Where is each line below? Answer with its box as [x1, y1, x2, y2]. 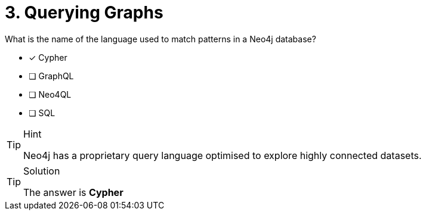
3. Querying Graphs [5, 2, 163, 23]
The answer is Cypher [23, 186, 124, 198]
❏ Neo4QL [29, 89, 72, 99]
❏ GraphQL [29, 70, 74, 81]
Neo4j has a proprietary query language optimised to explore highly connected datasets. [23, 149, 422, 161]
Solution [23, 164, 60, 177]
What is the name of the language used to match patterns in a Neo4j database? [5, 33, 316, 44]
